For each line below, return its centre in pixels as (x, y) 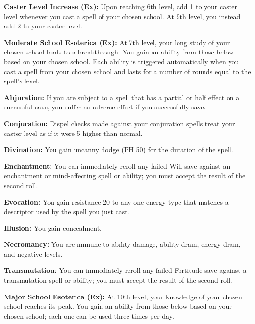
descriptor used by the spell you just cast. (67, 211)
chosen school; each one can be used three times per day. (89, 315)
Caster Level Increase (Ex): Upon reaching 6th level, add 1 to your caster (121, 6)
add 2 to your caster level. (43, 26)
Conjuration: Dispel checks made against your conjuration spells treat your (120, 123)
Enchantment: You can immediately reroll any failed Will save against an (117, 166)
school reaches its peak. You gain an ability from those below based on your (118, 306)
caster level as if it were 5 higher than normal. (73, 133)
